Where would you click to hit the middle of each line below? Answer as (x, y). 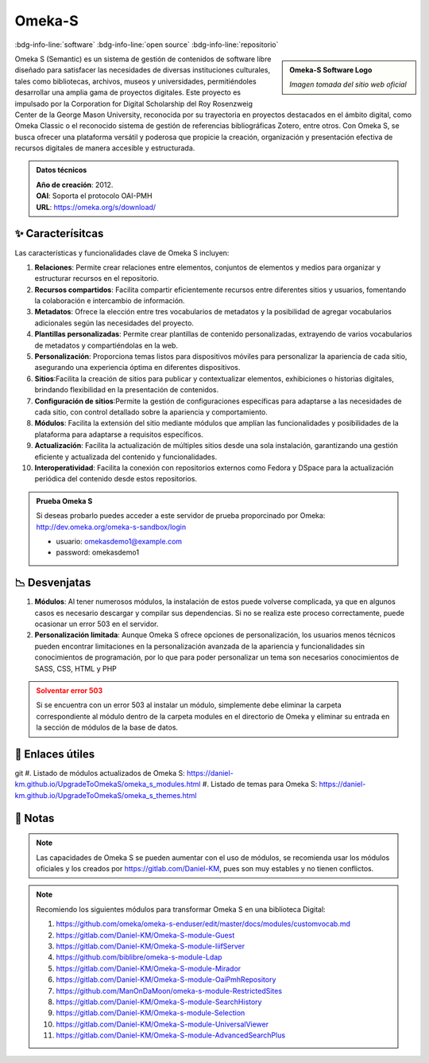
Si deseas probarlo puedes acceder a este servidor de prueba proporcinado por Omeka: (181, 516)
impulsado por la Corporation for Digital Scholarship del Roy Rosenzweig (134, 103)
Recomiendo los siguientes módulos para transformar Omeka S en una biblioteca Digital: (181, 909)
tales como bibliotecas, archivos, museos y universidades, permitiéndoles (136, 81)
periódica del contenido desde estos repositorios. (116, 479)
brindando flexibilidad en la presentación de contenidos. (127, 390)
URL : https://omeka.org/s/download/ (96, 207)
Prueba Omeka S (64, 500)
